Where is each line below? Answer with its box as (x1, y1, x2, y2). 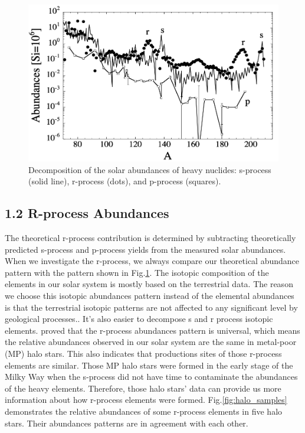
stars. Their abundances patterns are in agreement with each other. (5, 416, 248, 429)
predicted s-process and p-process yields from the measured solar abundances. (5, 243, 286, 255)
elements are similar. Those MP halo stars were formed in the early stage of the (5, 359, 293, 371)
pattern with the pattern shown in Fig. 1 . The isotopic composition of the (5, 266, 269, 278)
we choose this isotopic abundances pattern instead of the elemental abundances (5, 289, 294, 301)
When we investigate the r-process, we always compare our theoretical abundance (5, 255, 299, 267)
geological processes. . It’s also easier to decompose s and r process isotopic (5, 312, 273, 325)
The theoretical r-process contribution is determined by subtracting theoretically (5, 232, 296, 244)
